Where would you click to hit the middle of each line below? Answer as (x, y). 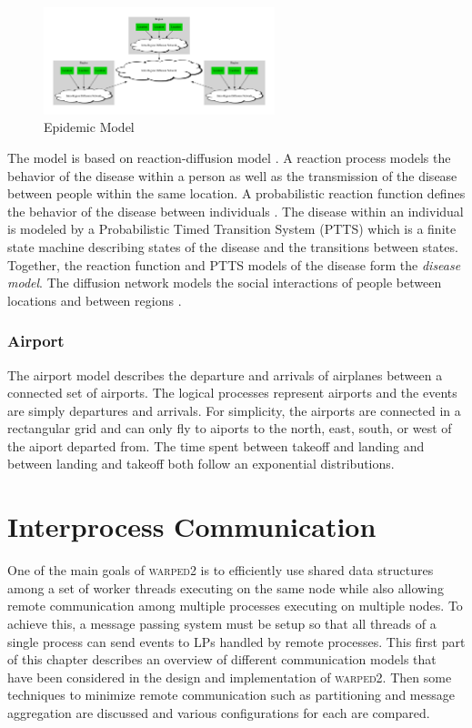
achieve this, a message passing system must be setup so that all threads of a (222, 623)
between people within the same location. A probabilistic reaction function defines (236, 193)
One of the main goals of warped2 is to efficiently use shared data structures (221, 570)
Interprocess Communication (192, 526)
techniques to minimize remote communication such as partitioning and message (231, 695)
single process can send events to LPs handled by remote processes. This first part (236, 641)
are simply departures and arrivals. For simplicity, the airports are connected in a (234, 410)
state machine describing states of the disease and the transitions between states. (233, 246)
